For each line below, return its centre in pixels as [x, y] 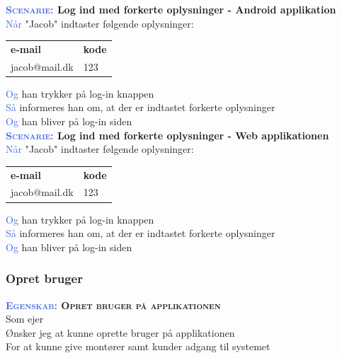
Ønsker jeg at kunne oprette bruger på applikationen [120, 332]
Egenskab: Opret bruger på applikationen [113, 305]
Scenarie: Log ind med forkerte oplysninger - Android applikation [171, 9]
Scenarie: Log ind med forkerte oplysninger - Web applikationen [167, 135]
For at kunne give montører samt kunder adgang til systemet [138, 346]
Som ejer [25, 319]
